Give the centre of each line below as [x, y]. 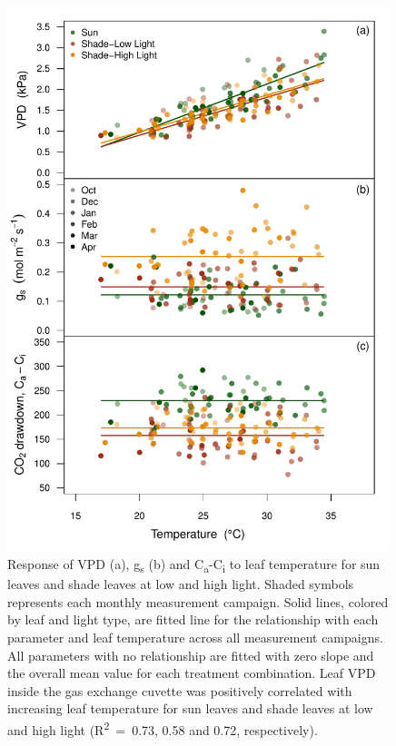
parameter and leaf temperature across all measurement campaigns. [195, 637]
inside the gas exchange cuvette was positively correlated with [180, 690]
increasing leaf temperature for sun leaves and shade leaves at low [190, 708]
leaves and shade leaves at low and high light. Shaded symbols [181, 584]
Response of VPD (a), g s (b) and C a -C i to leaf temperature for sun [194, 565]
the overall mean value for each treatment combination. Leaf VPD [192, 673]
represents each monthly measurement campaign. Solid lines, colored [198, 601]
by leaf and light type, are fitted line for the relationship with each [193, 619]
